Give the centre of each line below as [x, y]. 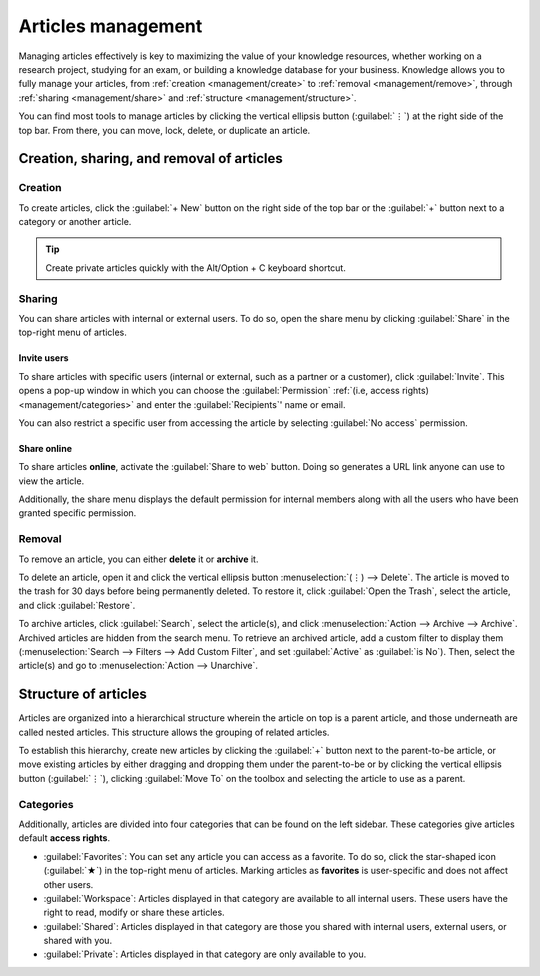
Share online [45, 448]
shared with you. [78, 941]
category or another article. [75, 222]
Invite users [43, 358]
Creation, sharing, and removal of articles [151, 158]
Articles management [110, 26]
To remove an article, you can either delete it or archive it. [138, 559]
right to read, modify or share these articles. [134, 912]
